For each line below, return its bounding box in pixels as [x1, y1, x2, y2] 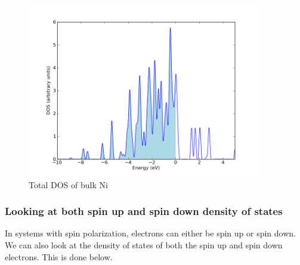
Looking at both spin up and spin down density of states [5, 204, 283, 219]
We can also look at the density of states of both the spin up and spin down [5, 239, 283, 251]
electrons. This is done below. [5, 250, 113, 263]
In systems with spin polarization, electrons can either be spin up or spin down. [5, 227, 296, 239]
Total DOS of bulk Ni [29, 178, 108, 191]
